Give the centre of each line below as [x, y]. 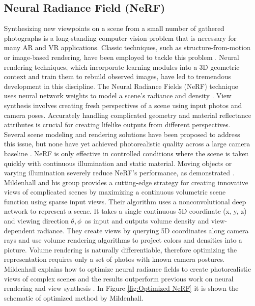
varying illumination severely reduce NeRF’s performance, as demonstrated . [119, 173]
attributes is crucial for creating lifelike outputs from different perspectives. [117, 125]
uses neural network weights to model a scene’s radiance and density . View [118, 96]
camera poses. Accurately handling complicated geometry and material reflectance [128, 115]
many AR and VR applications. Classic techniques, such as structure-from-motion [127, 47]
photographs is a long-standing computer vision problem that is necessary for [120, 38]
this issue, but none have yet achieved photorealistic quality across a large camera [127, 144]
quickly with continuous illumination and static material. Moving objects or [118, 163]
